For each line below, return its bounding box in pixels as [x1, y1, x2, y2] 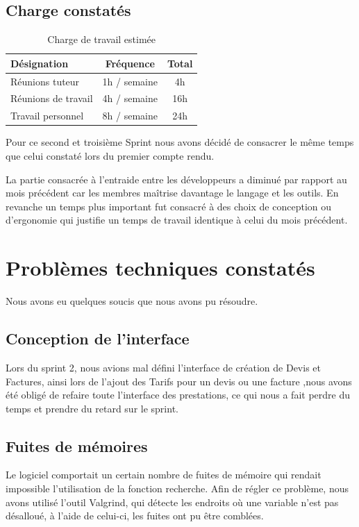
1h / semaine [102, 74, 158, 88]
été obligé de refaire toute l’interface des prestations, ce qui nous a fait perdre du [6, 387, 350, 402]
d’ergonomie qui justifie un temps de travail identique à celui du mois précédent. [6, 212, 348, 227]
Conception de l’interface [6, 328, 190, 349]
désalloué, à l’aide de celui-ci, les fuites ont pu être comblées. [6, 508, 264, 523]
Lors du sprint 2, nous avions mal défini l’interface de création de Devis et [6, 360, 321, 374]
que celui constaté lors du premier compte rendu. [6, 149, 215, 163]
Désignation [10, 56, 69, 70]
